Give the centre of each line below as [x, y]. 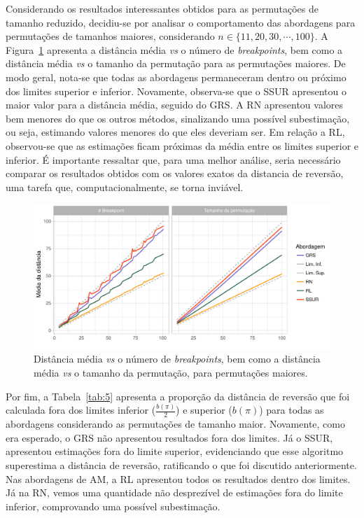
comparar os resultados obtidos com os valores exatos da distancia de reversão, [175, 173]
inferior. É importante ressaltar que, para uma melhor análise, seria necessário [173, 159]
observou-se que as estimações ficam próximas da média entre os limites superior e [182, 145]
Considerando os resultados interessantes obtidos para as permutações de [162, 8]
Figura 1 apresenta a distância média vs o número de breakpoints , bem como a [174, 49]
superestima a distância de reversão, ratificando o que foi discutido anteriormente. [181, 465]
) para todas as [292, 410]
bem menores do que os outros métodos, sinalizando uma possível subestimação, [178, 118]
